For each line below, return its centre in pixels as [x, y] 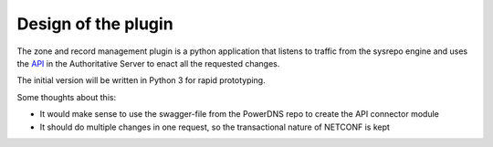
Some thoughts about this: [67, 97]
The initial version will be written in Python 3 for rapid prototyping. [141, 80]
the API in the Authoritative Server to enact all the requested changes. [148, 63]
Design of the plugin [95, 24]
